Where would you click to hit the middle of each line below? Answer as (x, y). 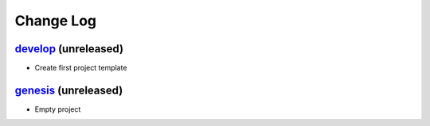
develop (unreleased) (69, 49)
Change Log (56, 21)
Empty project (58, 109)
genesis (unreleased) (69, 90)
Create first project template (81, 68)
